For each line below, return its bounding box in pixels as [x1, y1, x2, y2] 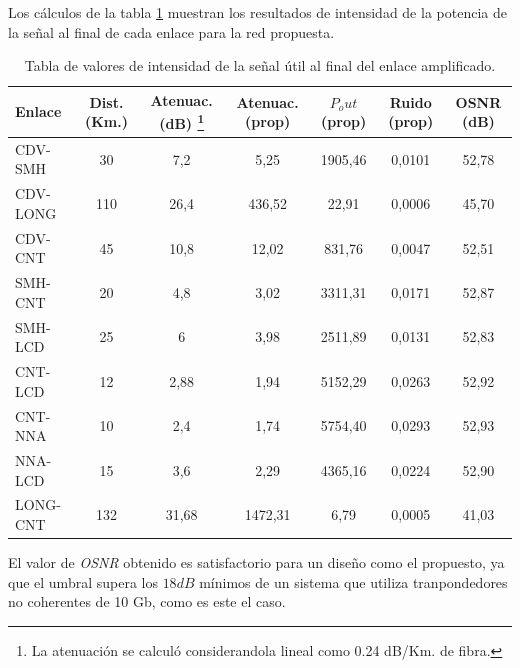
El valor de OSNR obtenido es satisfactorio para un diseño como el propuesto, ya [8, 552, 505, 573]
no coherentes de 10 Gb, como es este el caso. [8, 591, 286, 612]
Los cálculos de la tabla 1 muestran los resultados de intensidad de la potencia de [8, 2, 507, 22]
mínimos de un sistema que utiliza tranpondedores [199, 571, 508, 592]
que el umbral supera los [8, 571, 158, 592]
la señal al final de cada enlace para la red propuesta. [8, 21, 335, 42]
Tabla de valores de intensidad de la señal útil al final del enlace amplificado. [24, 55, 496, 76]
